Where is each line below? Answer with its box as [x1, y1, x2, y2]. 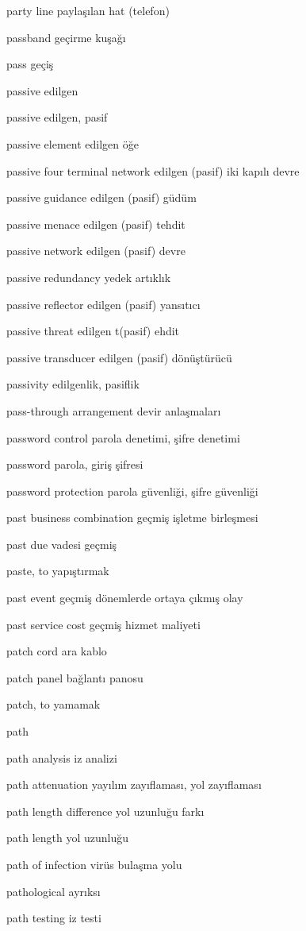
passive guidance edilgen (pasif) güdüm [6, 189, 197, 206]
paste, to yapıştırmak [6, 562, 109, 579]
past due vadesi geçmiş [6, 535, 117, 552]
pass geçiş [6, 56, 54, 72]
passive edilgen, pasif [6, 109, 108, 126]
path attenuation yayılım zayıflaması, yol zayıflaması [6, 776, 262, 793]
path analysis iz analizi [6, 749, 117, 766]
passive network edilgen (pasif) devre [6, 242, 186, 259]
